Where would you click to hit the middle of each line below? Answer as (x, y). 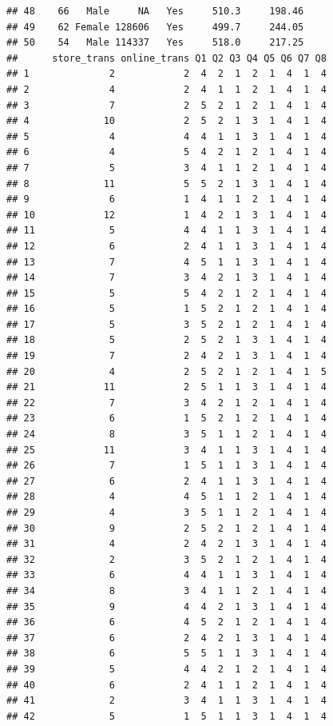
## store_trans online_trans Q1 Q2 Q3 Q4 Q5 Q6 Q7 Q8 (166, 58)
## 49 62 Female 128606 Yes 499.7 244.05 (155, 27)
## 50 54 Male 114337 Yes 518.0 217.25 (155, 43)
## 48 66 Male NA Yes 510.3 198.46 (155, 11)
